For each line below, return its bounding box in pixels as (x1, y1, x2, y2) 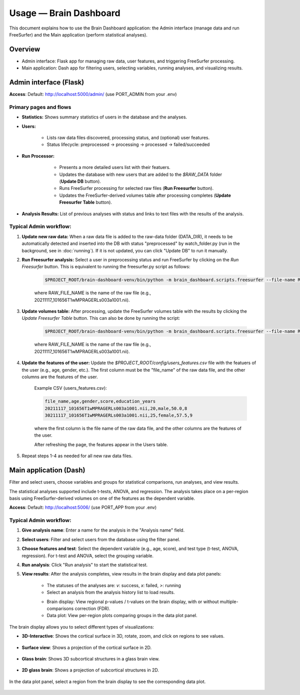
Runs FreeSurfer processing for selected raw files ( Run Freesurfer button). (59, 185, 214, 191)
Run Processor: (21, 153, 55, 159)
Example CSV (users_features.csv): (34, 385, 107, 391)
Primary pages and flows (9, 103, 71, 110)
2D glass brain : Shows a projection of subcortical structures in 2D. (21, 667, 159, 673)
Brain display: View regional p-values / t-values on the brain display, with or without (46, 599, 219, 605)
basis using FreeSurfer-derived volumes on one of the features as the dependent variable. (9, 495, 195, 501)
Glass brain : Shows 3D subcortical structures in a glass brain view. (21, 656, 160, 662)
